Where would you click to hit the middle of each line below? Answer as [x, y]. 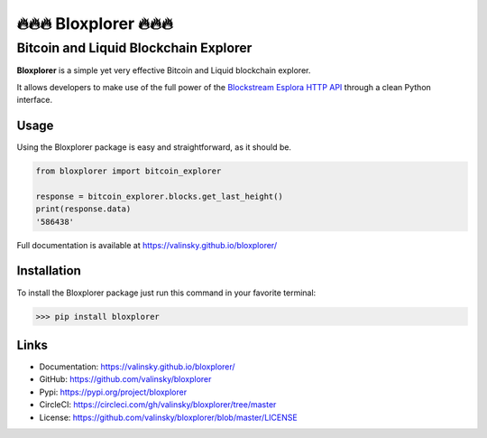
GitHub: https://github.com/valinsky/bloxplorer [125, 379]
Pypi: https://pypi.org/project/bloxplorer [113, 392]
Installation [49, 271]
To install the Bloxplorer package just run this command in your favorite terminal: [166, 293]
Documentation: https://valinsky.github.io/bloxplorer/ [137, 367]
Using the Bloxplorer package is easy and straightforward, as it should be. [154, 147]
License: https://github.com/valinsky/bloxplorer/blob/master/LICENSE [168, 417]
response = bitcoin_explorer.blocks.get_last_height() [159, 196]
